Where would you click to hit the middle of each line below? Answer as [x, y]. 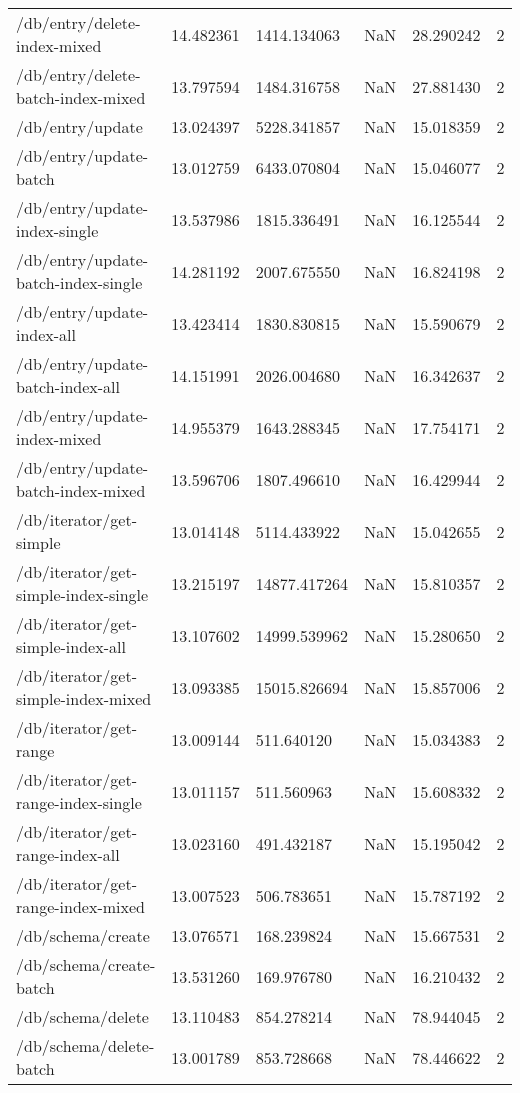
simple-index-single [82, 594]
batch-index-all [68, 386]
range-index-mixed [80, 906]
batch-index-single [79, 282]
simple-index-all [71, 646]
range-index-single [79, 802]
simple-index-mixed [84, 698]
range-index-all [68, 854]
